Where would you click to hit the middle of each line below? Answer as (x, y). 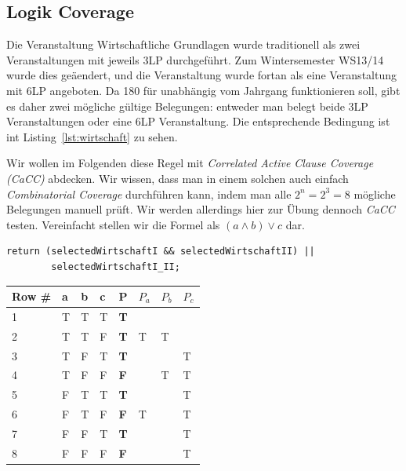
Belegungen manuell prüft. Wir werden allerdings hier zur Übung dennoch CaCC (201, 209)
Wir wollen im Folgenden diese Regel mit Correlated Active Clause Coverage (190, 163)
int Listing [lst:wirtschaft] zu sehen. (92, 136)
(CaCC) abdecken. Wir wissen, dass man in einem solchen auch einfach (178, 178)
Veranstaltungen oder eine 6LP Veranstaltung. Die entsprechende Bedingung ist (198, 121)
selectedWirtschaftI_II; (116, 267)
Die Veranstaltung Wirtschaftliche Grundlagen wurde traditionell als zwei (183, 44)
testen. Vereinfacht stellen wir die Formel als (113, 224)
